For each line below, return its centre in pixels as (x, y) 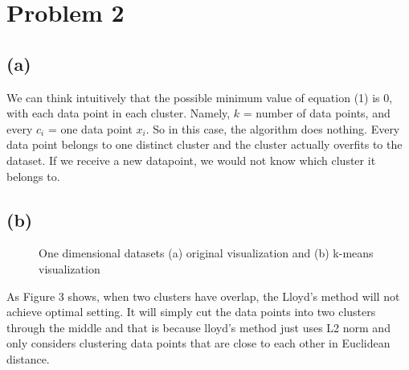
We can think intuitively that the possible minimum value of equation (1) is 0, (200, 97)
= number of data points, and (317, 113)
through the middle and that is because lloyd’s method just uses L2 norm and (198, 327)
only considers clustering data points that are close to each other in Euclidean (198, 343)
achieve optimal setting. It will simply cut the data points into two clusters (191, 312)
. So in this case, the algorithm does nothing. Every (273, 128)
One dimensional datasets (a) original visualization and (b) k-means (206, 253)
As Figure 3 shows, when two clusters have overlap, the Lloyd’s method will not (203, 296)
